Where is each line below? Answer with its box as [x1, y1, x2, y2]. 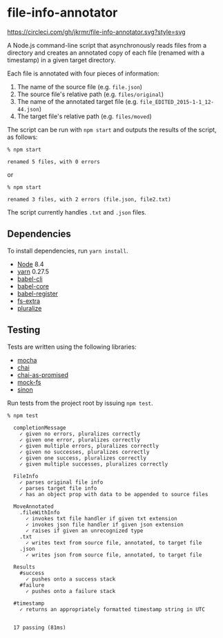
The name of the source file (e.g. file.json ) [17, 82, 143, 91]
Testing [7, 324, 41, 336]
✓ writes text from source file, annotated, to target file [25, 539, 202, 546]
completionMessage [13, 424, 67, 431]
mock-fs [17, 378, 41, 386]
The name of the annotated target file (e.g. [17, 97, 139, 105]
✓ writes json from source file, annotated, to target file [25, 552, 202, 558]
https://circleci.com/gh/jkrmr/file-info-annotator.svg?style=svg [7, 28, 186, 36]
